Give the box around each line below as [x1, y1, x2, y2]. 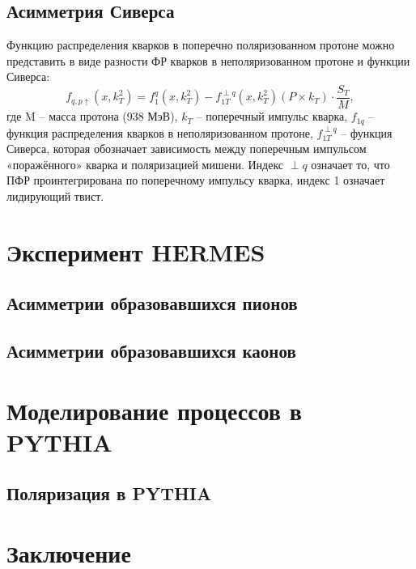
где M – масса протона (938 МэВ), [6, 108, 178, 125]
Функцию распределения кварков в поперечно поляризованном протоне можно [6, 36, 395, 53]
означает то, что [311, 155, 390, 172]
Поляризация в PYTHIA [6, 481, 212, 506]
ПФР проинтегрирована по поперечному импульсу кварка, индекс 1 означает [6, 172, 385, 189]
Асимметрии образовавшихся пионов [6, 291, 298, 316]
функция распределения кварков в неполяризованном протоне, [6, 124, 313, 141]
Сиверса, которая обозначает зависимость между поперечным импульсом [6, 140, 367, 157]
